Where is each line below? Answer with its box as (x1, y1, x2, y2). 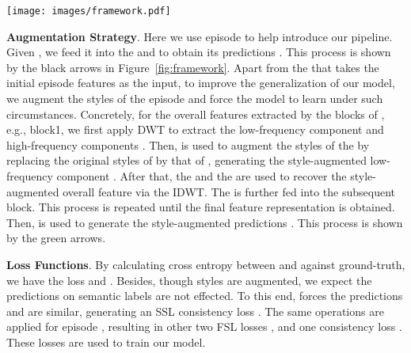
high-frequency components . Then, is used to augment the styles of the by (6, 136, 370, 153)
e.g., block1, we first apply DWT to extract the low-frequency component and (6, 121, 384, 138)
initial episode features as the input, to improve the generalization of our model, (6, 74, 395, 91)
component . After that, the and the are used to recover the (56, 168, 347, 184)
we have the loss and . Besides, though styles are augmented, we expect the (6, 271, 372, 288)
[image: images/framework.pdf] (6, 6, 171, 17)
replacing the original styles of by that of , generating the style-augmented (6, 152, 367, 169)
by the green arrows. (6, 230, 106, 246)
